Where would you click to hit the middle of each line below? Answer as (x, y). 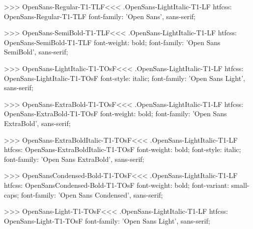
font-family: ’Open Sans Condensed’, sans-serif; (92, 194)
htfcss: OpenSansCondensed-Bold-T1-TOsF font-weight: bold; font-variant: (117, 185)
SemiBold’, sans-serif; (36, 52)
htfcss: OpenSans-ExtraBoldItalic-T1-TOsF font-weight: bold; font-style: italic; (123, 149)
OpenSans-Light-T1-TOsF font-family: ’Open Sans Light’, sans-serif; (107, 220)
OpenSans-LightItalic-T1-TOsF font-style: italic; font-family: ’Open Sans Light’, (125, 78)
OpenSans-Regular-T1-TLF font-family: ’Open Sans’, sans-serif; (100, 16)
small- (240, 185)
